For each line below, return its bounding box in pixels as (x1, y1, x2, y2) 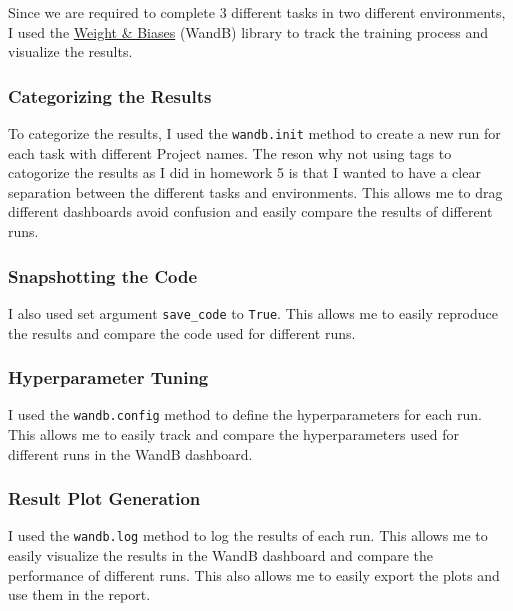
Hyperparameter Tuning (8, 365, 209, 390)
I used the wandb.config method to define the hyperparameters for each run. (8, 404, 482, 425)
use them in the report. (8, 584, 151, 605)
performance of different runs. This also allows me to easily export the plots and (8, 564, 500, 585)
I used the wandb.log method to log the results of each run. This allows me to (8, 525, 488, 546)
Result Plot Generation (8, 486, 201, 511)
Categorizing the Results (8, 83, 212, 108)
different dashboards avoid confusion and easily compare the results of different (8, 201, 493, 222)
